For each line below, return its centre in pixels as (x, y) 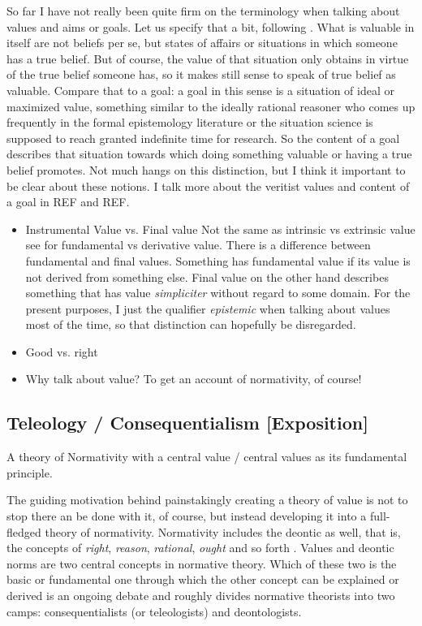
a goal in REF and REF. (68, 202)
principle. (30, 472)
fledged (24, 531)
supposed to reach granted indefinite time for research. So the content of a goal (203, 138)
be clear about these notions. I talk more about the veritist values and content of (208, 186)
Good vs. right (62, 351)
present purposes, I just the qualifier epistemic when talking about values (208, 308)
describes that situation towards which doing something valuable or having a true (209, 154)
